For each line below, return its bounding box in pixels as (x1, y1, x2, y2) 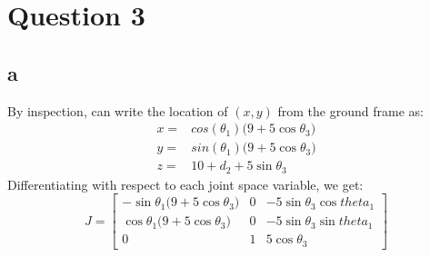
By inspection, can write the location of (7, 101, 228, 120)
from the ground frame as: (277, 101, 424, 120)
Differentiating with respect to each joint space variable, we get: (7, 174, 364, 193)
